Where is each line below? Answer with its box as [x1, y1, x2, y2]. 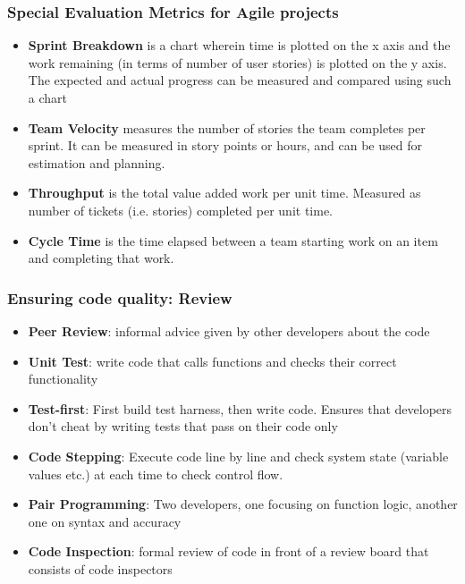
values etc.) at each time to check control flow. [28, 464, 283, 483]
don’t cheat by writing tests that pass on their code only [28, 417, 338, 436]
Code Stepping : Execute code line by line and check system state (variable [28, 446, 449, 465]
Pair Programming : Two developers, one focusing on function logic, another [28, 495, 458, 513]
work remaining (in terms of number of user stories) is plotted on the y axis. [28, 53, 447, 72]
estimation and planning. [28, 153, 165, 172]
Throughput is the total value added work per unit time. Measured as [28, 183, 421, 202]
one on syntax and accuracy [28, 512, 182, 530]
